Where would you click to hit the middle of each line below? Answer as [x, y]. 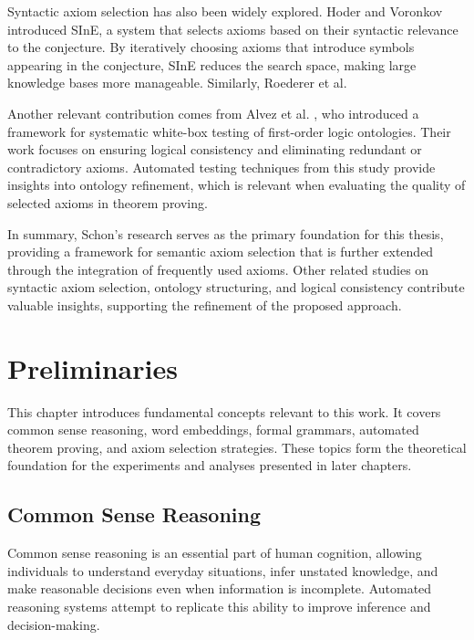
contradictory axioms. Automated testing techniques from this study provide [222, 167]
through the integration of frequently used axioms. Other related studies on [218, 269]
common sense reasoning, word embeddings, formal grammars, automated [213, 430]
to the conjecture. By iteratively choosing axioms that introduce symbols [211, 47]
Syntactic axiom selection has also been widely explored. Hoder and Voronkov [225, 11]
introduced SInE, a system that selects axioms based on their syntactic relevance [233, 29]
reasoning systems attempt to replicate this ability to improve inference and [219, 606]
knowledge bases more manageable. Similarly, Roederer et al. [177, 83]
